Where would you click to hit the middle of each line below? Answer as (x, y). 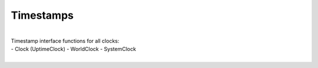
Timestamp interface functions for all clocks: (65, 40)
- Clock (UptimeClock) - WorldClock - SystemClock (74, 49)
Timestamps (42, 15)
